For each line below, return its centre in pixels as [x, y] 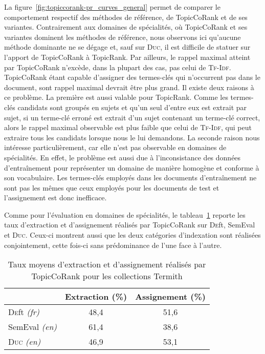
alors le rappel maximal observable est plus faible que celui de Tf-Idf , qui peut [128, 127]
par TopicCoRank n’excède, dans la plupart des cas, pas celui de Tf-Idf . [118, 67]
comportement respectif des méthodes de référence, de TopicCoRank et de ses [126, 17]
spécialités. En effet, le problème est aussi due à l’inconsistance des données [123, 157]
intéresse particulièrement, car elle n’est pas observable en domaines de [115, 147]
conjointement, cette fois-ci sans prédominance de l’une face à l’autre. [113, 245]
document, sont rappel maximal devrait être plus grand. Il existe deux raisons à [129, 87]
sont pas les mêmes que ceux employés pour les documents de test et [112, 187]
